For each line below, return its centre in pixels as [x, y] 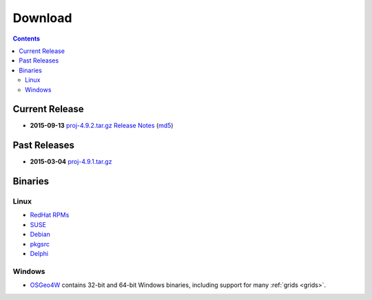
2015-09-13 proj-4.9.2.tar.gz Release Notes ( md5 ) [102, 126]
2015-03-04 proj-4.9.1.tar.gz [71, 162]
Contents [27, 39]
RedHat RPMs [50, 215]
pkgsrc [40, 244]
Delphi [39, 254]
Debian [40, 235]
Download [42, 18]
